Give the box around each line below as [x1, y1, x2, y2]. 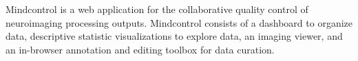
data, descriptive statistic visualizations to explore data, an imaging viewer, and [6, 29, 343, 43]
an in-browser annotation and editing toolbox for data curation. [6, 42, 275, 56]
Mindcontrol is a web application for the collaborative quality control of [6, 2, 308, 16]
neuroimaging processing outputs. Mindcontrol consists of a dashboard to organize [6, 15, 352, 29]
